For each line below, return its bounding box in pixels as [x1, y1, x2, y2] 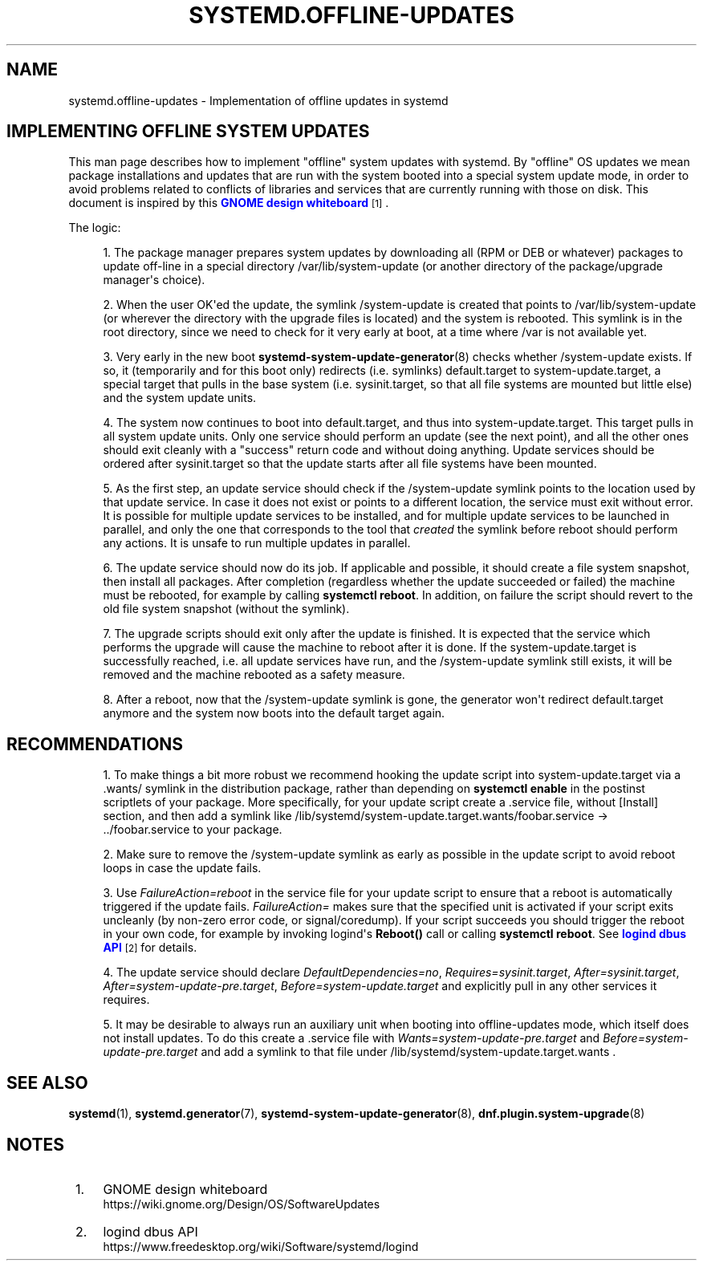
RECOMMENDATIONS [6, 733, 184, 754]
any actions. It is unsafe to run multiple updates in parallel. [103, 536, 411, 550]
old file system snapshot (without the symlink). [103, 602, 350, 616]
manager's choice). [103, 273, 205, 287]
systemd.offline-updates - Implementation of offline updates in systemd [68, 93, 449, 108]
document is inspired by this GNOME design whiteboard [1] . [68, 196, 389, 210]
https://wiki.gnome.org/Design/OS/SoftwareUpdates [103, 1196, 380, 1211]
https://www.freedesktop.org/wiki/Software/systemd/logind [103, 1239, 419, 1253]
